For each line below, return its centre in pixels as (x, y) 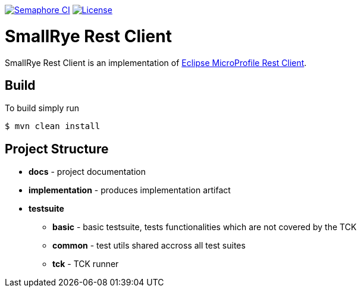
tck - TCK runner (86, 264)
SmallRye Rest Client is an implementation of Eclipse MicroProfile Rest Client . (156, 62)
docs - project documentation (87, 172)
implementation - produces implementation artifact (130, 190)
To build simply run (42, 108)
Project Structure (57, 149)
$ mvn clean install (53, 126)
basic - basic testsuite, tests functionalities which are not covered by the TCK (205, 227)
